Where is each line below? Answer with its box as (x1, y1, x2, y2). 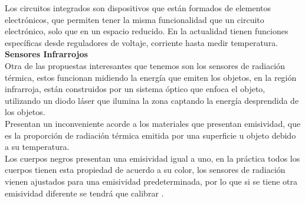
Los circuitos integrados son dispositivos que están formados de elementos (5, 2, 271, 14)
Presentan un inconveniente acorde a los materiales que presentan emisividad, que (5, 117, 301, 129)
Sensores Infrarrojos (5, 48, 88, 60)
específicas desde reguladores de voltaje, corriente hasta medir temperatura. (5, 36, 278, 48)
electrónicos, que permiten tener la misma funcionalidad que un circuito (5, 13, 264, 25)
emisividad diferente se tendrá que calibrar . (5, 186, 164, 199)
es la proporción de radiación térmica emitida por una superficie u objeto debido (5, 129, 296, 141)
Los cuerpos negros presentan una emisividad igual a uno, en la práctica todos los (5, 152, 300, 164)
